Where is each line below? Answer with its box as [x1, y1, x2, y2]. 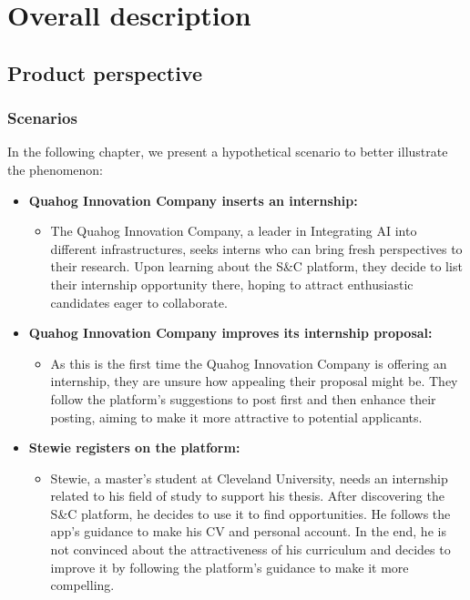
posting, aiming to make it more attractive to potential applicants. [50, 407, 423, 426]
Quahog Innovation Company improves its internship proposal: [28, 323, 433, 342]
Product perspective [7, 58, 202, 86]
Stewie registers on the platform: [28, 438, 240, 457]
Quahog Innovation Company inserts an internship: [28, 190, 358, 209]
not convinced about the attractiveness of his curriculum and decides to [50, 540, 451, 559]
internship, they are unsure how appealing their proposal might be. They [50, 371, 458, 391]
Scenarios [7, 107, 77, 129]
